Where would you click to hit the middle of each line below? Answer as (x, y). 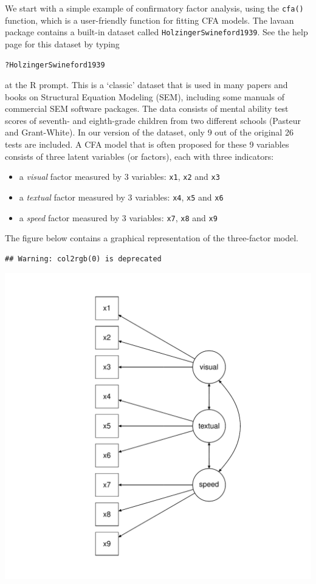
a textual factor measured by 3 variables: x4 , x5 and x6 (121, 197)
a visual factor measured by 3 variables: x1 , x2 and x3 (119, 177)
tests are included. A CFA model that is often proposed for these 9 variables (147, 144)
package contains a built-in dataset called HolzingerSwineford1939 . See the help (156, 32)
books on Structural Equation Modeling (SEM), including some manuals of (145, 96)
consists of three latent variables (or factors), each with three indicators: (139, 156)
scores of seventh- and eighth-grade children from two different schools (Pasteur (153, 120)
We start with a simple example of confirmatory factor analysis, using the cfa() (154, 8)
